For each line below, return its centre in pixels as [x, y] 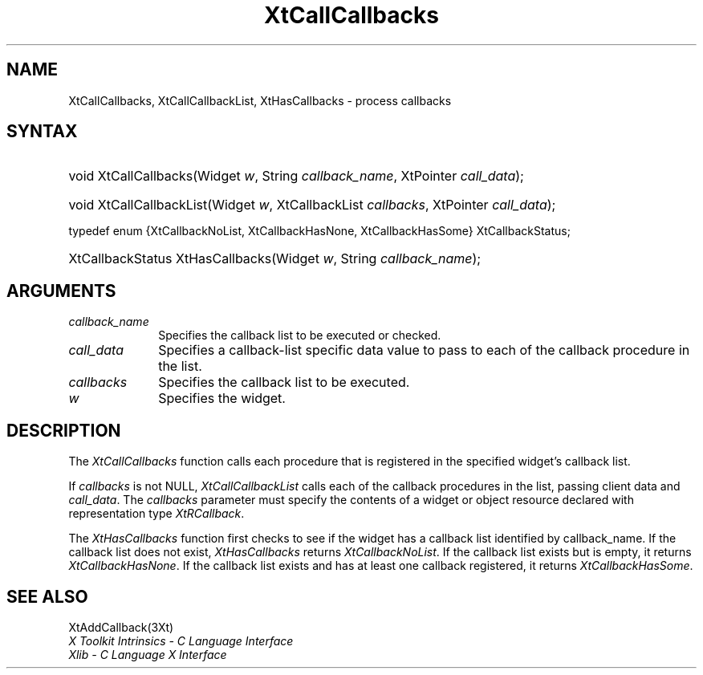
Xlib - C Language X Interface [148, 654]
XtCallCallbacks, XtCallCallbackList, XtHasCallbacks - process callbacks [260, 100]
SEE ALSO [47, 596]
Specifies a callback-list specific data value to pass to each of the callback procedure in [424, 350]
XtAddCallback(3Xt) [121, 627]
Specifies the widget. [222, 398]
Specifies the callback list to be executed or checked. [300, 335]
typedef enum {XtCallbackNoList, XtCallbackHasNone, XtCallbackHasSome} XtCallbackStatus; [319, 231]
